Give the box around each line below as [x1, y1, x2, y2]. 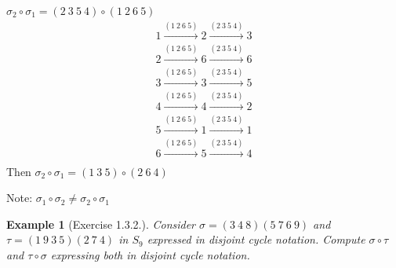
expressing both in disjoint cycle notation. [50, 246, 250, 262]
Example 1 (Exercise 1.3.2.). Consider [6, 215, 196, 232]
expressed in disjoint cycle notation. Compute [147, 231, 365, 248]
